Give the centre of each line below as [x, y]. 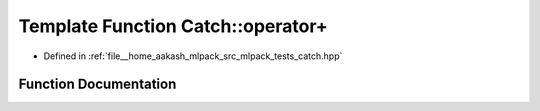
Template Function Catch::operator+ [173, 26]
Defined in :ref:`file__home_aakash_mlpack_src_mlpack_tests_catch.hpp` [193, 56]
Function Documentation [97, 84]
